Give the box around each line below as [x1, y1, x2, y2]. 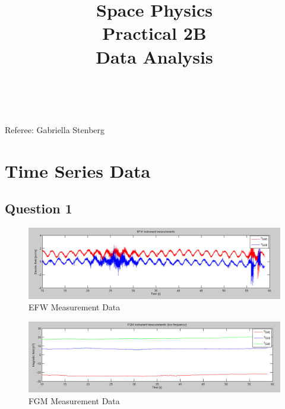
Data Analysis [96, 44, 213, 68]
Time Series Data [5, 158, 151, 183]
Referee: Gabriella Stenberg [5, 124, 105, 136]
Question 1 [5, 199, 72, 218]
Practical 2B [102, 21, 207, 45]
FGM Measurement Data [28, 394, 120, 407]
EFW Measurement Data [28, 301, 121, 313]
